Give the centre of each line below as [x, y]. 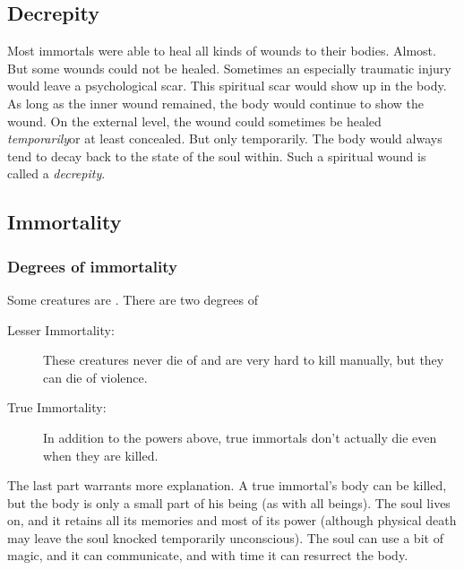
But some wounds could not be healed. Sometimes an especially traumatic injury [229, 68]
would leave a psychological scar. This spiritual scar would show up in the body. [227, 86]
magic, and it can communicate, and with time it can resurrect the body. [208, 555]
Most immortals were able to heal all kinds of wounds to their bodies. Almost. [222, 51]
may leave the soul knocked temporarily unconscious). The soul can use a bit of [225, 537]
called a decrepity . [56, 173]
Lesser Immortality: [61, 329]
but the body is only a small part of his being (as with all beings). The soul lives [229, 502]
